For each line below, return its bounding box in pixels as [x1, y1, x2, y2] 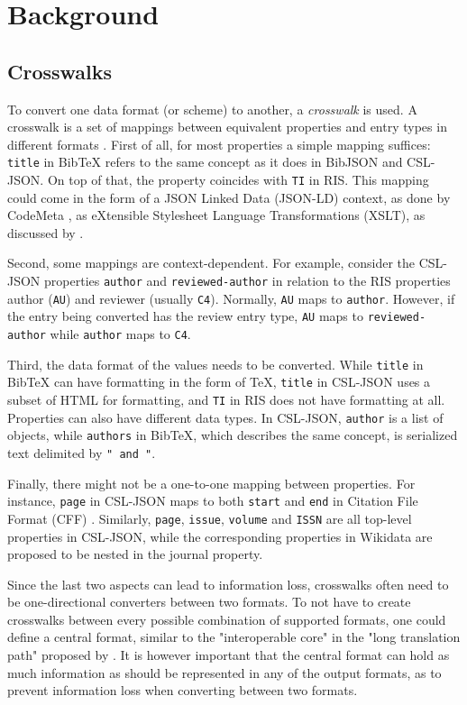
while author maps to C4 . [50, 325, 191, 343]
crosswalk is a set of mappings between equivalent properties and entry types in [7, 117, 447, 136]
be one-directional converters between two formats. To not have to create [7, 592, 411, 611]
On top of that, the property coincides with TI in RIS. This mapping [47, 170, 429, 189]
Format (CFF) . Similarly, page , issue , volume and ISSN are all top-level [7, 508, 412, 527]
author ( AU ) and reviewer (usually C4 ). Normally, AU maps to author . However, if [7, 288, 455, 307]
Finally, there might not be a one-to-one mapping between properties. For [7, 473, 416, 492]
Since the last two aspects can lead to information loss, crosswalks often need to [7, 574, 449, 593]
